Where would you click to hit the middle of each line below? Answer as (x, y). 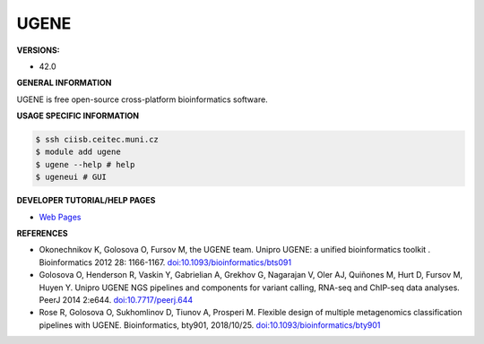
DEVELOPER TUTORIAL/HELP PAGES (86, 201)
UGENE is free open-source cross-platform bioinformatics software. (142, 99)
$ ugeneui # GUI (71, 177)
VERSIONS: (38, 50)
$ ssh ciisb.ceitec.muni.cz (97, 140)
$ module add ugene (78, 152)
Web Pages (60, 217)
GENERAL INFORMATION (64, 83)
